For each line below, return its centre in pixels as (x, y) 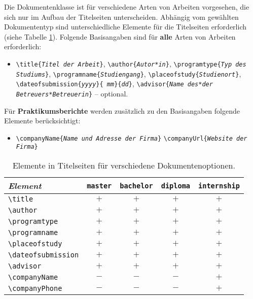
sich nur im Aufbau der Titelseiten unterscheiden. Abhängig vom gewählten (121, 16)
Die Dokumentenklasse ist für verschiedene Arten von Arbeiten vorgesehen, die (127, 7)
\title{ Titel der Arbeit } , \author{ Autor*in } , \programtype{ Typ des (131, 63)
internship (219, 186)
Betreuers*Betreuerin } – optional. (72, 93)
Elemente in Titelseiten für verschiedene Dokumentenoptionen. (124, 165)
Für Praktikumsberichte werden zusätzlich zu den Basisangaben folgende (122, 110)
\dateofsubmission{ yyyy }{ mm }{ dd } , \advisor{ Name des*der (114, 84)
